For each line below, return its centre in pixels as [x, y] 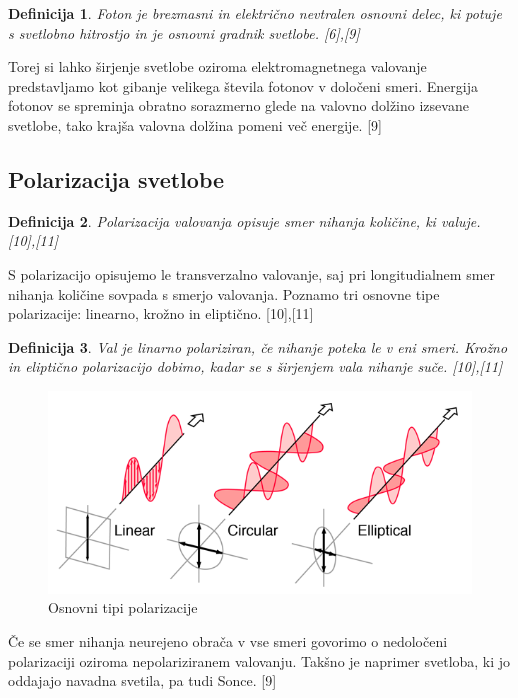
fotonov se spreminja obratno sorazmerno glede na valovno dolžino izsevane [238, 105]
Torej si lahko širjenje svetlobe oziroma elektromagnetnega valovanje [217, 66]
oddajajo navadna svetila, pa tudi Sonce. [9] [142, 680]
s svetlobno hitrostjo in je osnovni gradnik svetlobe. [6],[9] [184, 32]
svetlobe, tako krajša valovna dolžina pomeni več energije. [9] [195, 124]
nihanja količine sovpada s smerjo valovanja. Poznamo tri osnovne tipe [224, 293]
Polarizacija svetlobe [116, 178]
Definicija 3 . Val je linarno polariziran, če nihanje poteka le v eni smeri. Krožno [258, 346]
